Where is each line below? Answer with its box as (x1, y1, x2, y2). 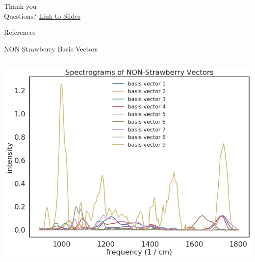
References (4, 27, 36, 37)
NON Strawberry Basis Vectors (4, 43, 98, 53)
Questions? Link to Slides (4, 10, 80, 21)
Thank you (4, 1, 37, 11)
